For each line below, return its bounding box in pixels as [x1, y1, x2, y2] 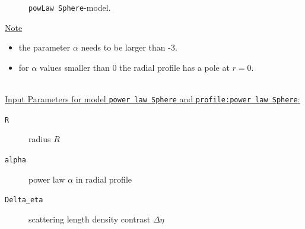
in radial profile [75, 172, 132, 185]
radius [28, 133, 51, 145]
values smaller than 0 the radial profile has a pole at [39, 61, 230, 73]
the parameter [18, 41, 71, 54]
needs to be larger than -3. [81, 41, 177, 54]
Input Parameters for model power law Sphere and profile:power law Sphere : [5, 93, 300, 105]
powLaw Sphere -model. [28, 1, 111, 13]
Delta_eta [5, 196, 43, 205]
